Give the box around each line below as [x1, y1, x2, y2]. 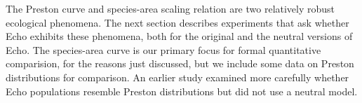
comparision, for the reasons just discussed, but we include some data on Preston [6, 56, 354, 71]
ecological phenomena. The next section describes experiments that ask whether [6, 15, 349, 29]
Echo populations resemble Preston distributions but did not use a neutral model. [6, 83, 358, 98]
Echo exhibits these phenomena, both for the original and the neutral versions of [6, 29, 353, 43]
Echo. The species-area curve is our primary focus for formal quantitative [6, 42, 321, 57]
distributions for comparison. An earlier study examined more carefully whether [6, 69, 349, 84]
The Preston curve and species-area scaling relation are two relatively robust [6, 1, 335, 15]
